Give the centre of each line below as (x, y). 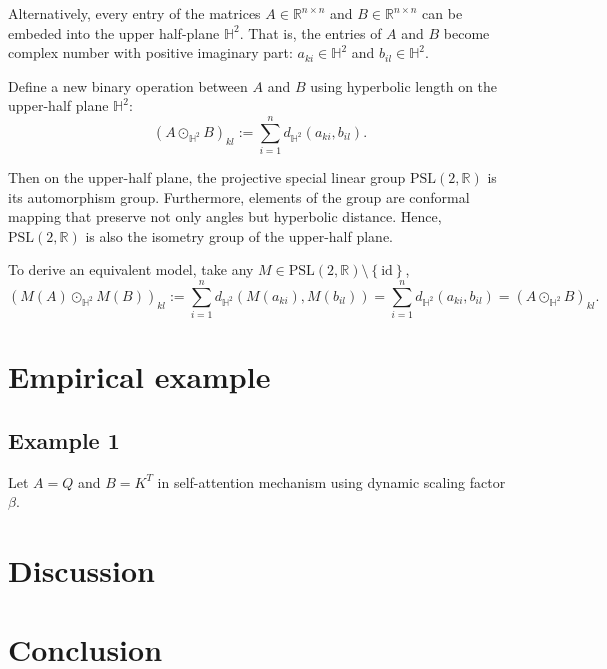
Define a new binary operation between (128, 85)
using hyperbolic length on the (404, 85)
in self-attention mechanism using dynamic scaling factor (331, 481)
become (466, 32)
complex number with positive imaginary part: (150, 52)
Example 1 (64, 439)
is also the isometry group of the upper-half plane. (239, 235)
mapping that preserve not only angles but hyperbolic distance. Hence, (225, 216)
